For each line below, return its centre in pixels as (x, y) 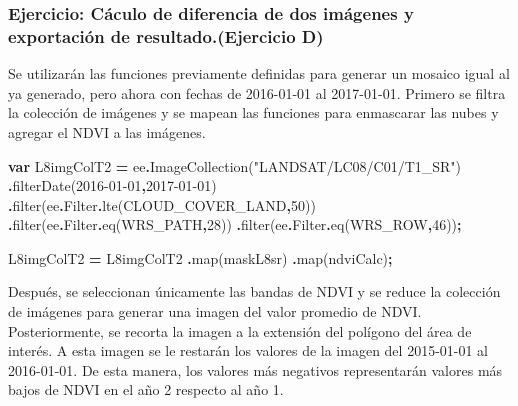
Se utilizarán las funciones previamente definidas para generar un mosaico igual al (259, 73)
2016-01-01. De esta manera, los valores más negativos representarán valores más (255, 369)
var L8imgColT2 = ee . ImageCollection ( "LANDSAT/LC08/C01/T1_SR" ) (235, 165)
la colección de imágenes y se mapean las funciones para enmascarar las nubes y (253, 112)
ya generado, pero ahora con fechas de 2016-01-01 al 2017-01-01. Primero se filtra (257, 92)
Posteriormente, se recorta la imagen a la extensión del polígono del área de (240, 330)
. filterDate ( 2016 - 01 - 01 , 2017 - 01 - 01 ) (112, 185)
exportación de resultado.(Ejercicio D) (166, 35)
